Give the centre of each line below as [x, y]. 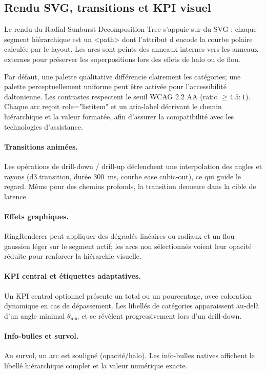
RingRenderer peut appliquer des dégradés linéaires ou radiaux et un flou [119, 236]
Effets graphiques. [36, 216]
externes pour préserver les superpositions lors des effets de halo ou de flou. [122, 59]
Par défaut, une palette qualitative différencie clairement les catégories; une [122, 76]
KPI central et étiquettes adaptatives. [73, 276]
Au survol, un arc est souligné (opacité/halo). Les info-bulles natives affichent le [129, 355]
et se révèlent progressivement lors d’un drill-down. [162, 315]
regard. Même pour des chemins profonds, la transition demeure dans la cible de [130, 186]
